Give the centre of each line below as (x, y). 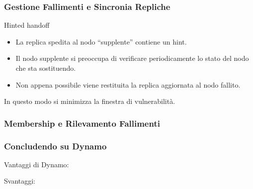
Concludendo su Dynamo (55, 146)
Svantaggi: (20, 181)
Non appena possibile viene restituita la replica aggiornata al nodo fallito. (128, 84)
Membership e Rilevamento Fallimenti (82, 123)
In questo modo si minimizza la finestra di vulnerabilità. (90, 101)
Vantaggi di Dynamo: (37, 164)
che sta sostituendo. (46, 68)
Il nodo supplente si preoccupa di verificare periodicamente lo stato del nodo (132, 58)
